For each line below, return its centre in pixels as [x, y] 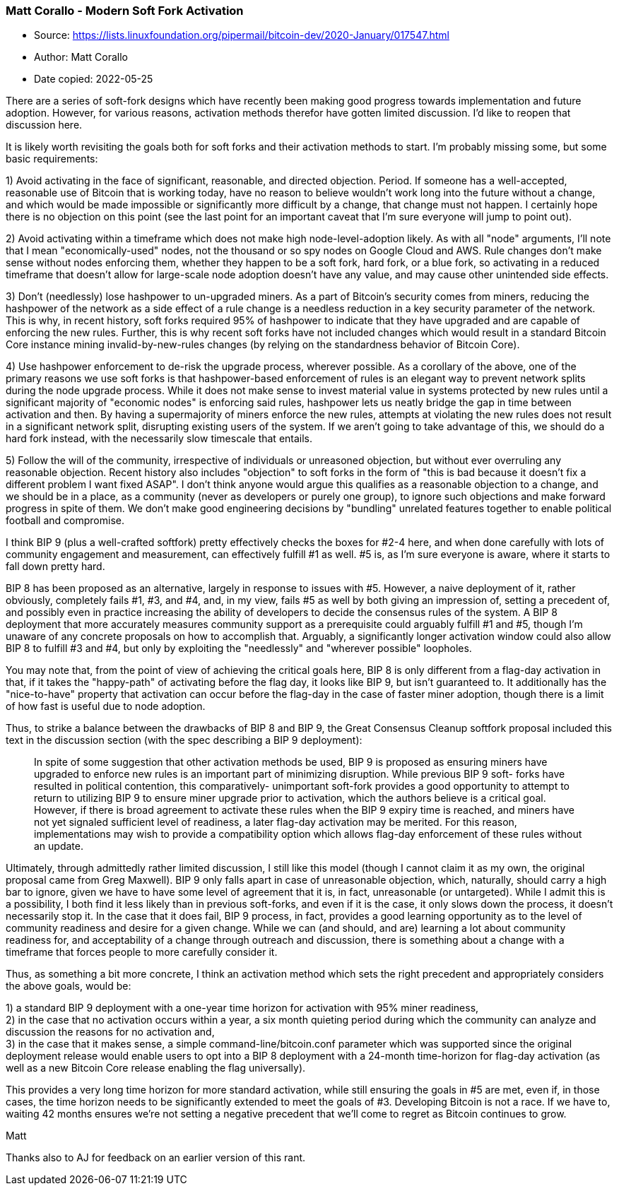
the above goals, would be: [69, 986]
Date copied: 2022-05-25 [94, 79]
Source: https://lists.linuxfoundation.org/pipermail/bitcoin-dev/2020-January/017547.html [242, 35]
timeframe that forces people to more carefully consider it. [142, 952]
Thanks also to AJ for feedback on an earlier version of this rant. [156, 1158]
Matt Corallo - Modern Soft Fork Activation [125, 11]
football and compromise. [65, 521]
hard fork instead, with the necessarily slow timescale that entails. [159, 439]
